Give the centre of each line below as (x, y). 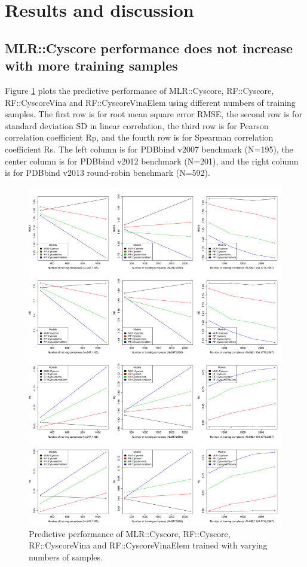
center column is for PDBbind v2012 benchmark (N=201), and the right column (152, 161)
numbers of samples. (66, 557)
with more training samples (91, 65)
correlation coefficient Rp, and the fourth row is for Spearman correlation (139, 137)
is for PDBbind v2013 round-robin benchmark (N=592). (108, 173)
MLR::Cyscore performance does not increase (149, 48)
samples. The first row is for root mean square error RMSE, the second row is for (153, 114)
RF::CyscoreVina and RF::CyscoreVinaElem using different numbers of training (150, 102)
